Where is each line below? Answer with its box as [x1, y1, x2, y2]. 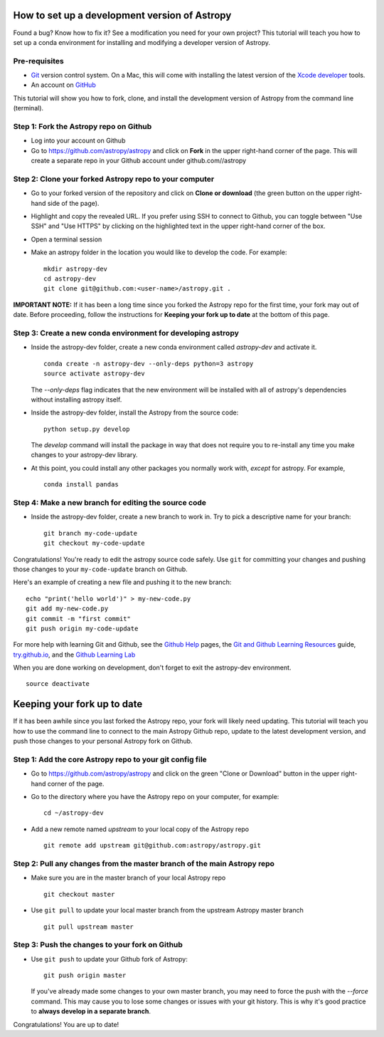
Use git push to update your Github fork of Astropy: [31, 954, 188, 963]
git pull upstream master [43, 922, 134, 931]
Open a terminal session [31, 235, 102, 244]
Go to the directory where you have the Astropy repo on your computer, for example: [31, 793, 279, 801]
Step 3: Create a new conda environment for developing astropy [13, 328, 240, 338]
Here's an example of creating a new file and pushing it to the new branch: [13, 578, 232, 587]
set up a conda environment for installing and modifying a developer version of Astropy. [13, 38, 270, 46]
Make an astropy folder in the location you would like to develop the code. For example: [31, 248, 287, 256]
